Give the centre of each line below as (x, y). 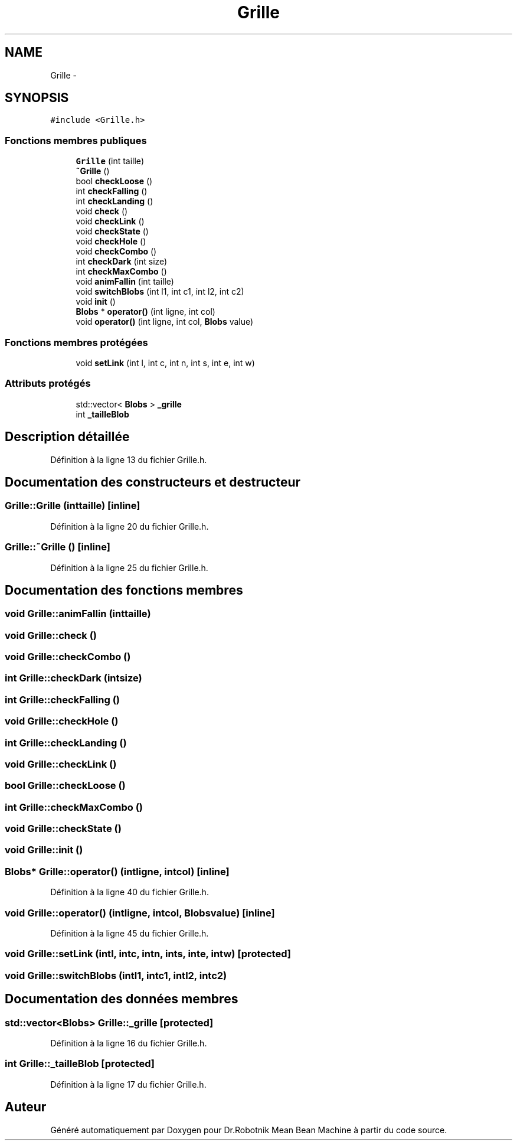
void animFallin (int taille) (125, 282)
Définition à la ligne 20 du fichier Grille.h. (130, 526)
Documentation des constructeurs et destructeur (153, 482)
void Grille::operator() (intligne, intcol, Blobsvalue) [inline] (140, 913)
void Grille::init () (44, 850)
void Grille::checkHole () (62, 721)
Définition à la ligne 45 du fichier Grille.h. (130, 933)
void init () (96, 302)
